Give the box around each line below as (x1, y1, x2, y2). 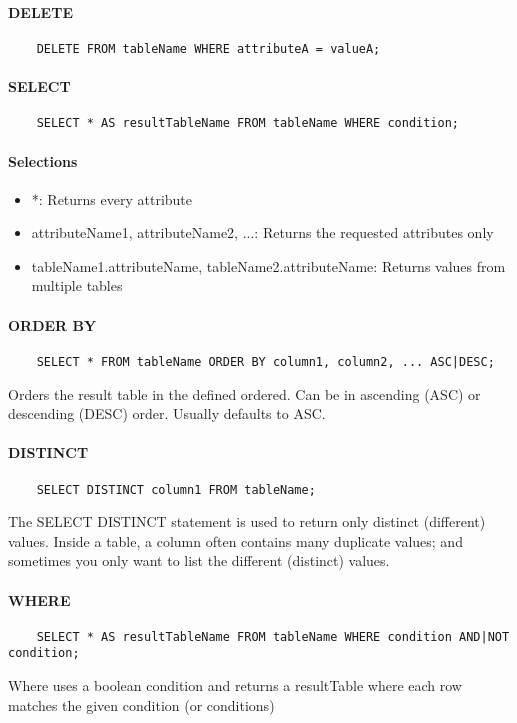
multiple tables (31, 275, 123, 296)
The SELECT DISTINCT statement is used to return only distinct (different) (8, 511, 486, 532)
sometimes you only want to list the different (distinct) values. (8, 550, 390, 571)
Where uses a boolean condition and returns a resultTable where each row (8, 675, 462, 696)
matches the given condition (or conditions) (8, 694, 275, 715)
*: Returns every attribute (31, 188, 193, 209)
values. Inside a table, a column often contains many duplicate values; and (8, 530, 463, 551)
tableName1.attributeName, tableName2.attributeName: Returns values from (31, 255, 506, 276)
